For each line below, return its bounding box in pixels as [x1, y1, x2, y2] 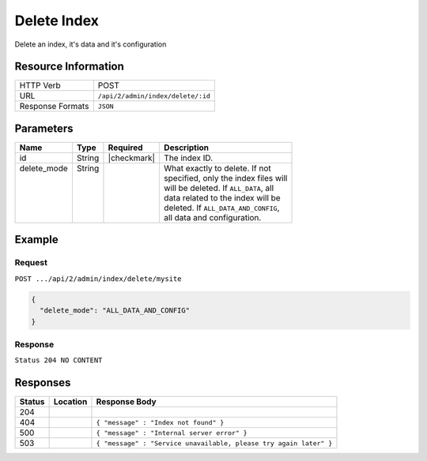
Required [108, 142, 143, 153]
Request [14, 257, 47, 268]
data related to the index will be [163, 192, 281, 203]
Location [53, 396, 88, 407]
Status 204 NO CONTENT [14, 356, 103, 365]
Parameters [14, 122, 74, 135]
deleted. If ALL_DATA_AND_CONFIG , [163, 202, 280, 213]
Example [14, 233, 59, 246]
